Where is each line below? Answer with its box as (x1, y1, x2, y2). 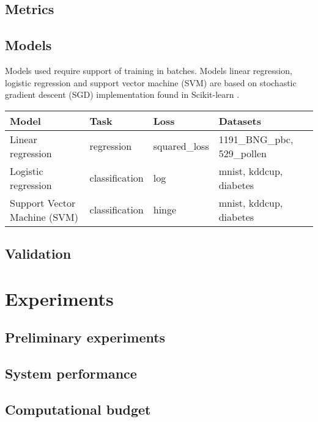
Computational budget (5, 399, 151, 418)
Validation (5, 244, 72, 263)
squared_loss (153, 139, 209, 154)
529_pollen (218, 146, 267, 160)
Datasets (218, 113, 261, 128)
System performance (5, 364, 137, 383)
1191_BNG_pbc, (218, 131, 294, 146)
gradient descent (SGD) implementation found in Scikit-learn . (5, 88, 240, 101)
